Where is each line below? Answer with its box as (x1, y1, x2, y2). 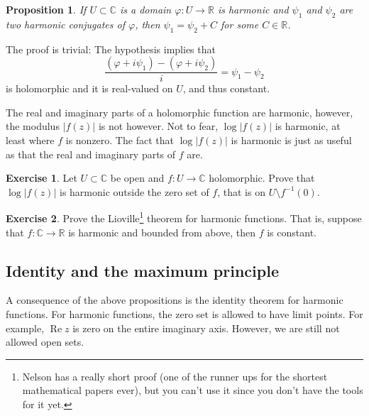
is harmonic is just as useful (231, 133, 352, 147)
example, (6, 320, 45, 335)
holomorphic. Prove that (209, 170, 315, 185)
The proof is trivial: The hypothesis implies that (6, 41, 216, 56)
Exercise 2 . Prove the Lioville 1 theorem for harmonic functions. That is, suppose (6, 209, 362, 226)
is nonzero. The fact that (65, 133, 174, 147)
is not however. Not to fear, (98, 119, 219, 133)
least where (6, 133, 55, 147)
